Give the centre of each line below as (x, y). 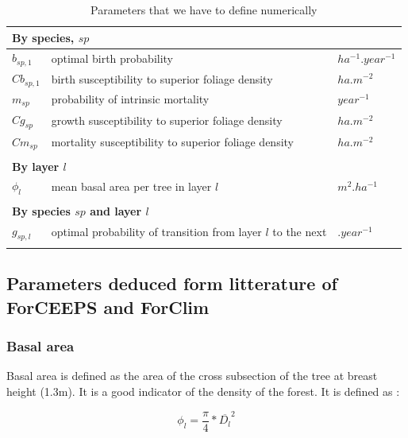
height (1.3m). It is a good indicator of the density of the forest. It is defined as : (203, 391)
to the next (300, 232)
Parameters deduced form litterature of (172, 283)
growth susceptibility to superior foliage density (167, 120)
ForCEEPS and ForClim (108, 306)
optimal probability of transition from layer (156, 232)
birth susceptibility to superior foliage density (162, 78)
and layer (116, 210)
